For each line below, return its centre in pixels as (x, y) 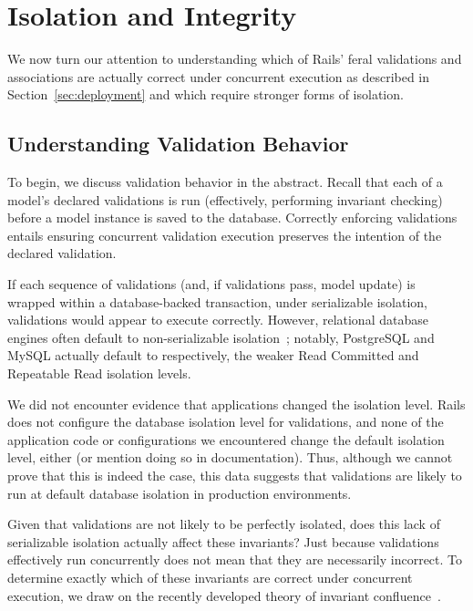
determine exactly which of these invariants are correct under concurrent (210, 577)
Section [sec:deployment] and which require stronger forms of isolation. (206, 94)
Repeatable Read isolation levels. (99, 373)
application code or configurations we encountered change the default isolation (226, 439)
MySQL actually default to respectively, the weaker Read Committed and (213, 355)
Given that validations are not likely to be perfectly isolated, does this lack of (224, 524)
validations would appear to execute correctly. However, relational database (218, 320)
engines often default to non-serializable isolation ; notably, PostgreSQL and (221, 337)
